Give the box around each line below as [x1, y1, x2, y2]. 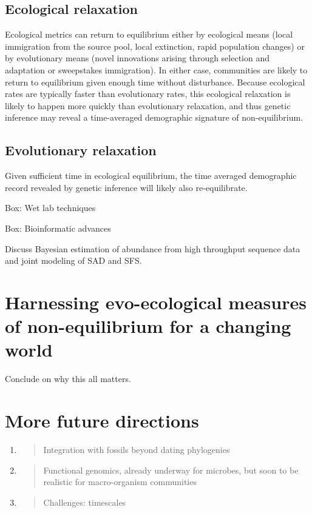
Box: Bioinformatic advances [5, 221, 111, 234]
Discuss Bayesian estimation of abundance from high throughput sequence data [5, 242, 300, 255]
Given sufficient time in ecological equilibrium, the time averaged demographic [5, 169, 297, 182]
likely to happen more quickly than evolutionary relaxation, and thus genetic [5, 99, 291, 112]
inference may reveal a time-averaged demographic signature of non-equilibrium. [5, 111, 304, 124]
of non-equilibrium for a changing [5, 313, 291, 338]
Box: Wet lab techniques [5, 201, 96, 214]
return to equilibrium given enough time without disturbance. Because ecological [5, 75, 305, 88]
